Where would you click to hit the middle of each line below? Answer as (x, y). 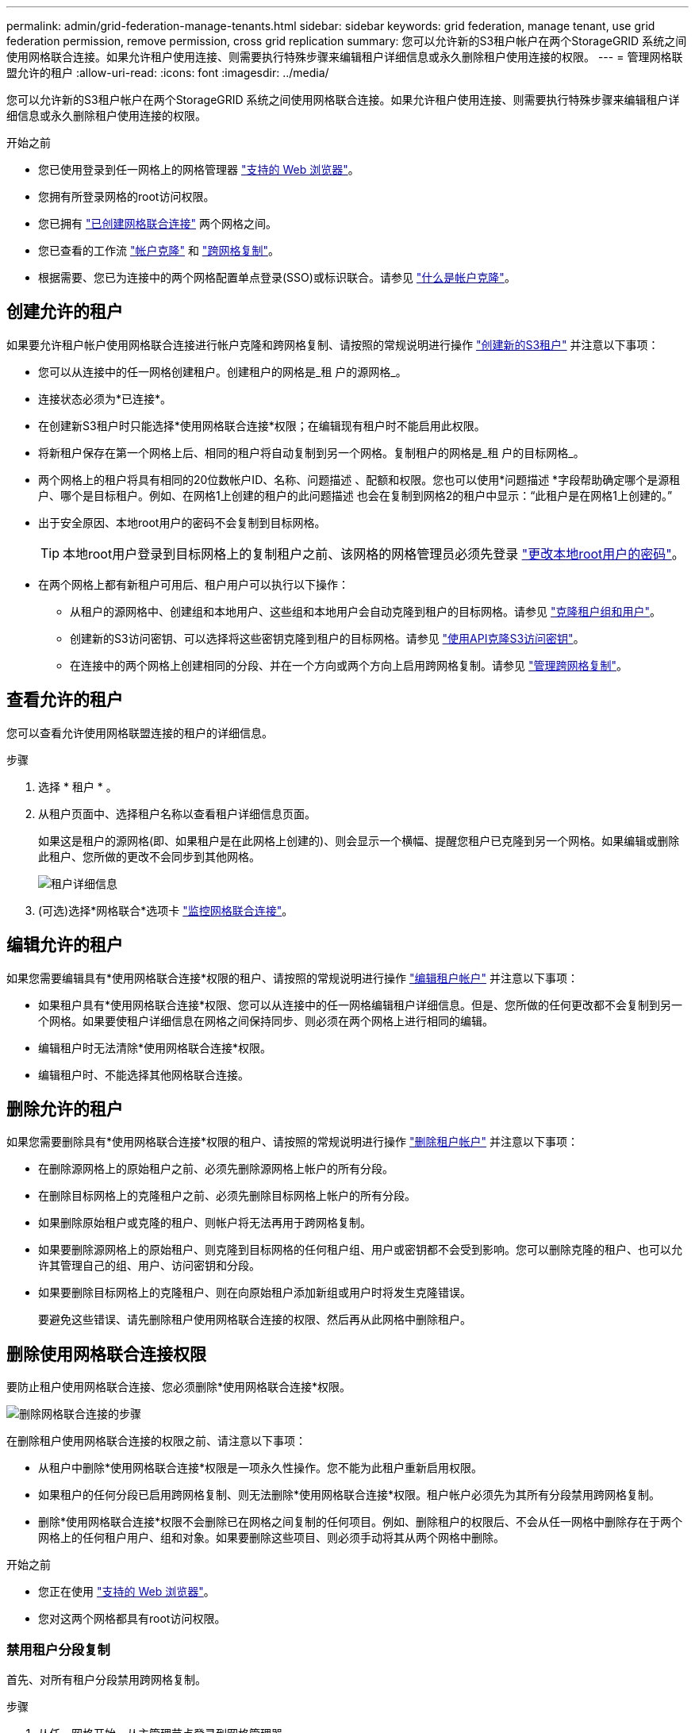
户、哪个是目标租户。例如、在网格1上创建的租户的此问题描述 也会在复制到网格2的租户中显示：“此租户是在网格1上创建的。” (355, 495)
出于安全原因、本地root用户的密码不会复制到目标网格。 (182, 522)
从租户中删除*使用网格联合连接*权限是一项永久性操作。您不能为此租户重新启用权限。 (261, 1468)
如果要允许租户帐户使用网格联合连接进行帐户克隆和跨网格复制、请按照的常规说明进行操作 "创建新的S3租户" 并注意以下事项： (333, 344)
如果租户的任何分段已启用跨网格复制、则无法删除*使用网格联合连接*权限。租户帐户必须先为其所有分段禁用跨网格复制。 (349, 1495)
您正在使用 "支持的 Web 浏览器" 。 (127, 1592)
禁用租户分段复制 (58, 1649)
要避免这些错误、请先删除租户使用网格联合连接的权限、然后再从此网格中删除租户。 (255, 1320)
